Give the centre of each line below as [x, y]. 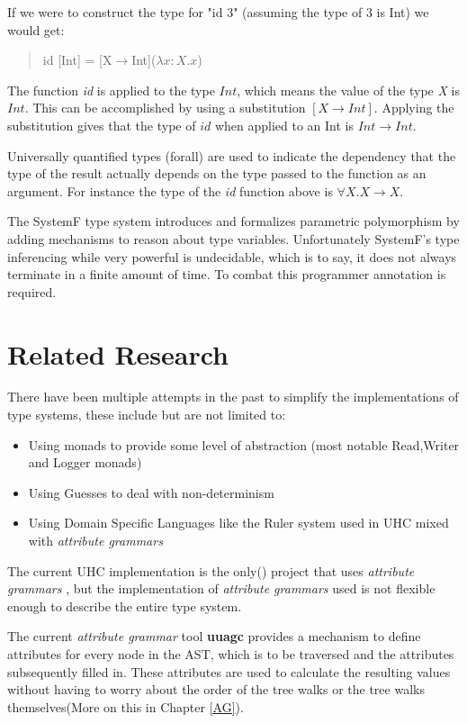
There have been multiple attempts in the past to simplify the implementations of [233, 397]
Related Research [118, 353]
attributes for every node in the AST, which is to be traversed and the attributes [231, 653]
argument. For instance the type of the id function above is [170, 190]
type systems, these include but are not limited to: [147, 415]
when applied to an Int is [284, 125]
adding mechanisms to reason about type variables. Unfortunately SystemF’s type [233, 238]
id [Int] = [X [77, 60]
